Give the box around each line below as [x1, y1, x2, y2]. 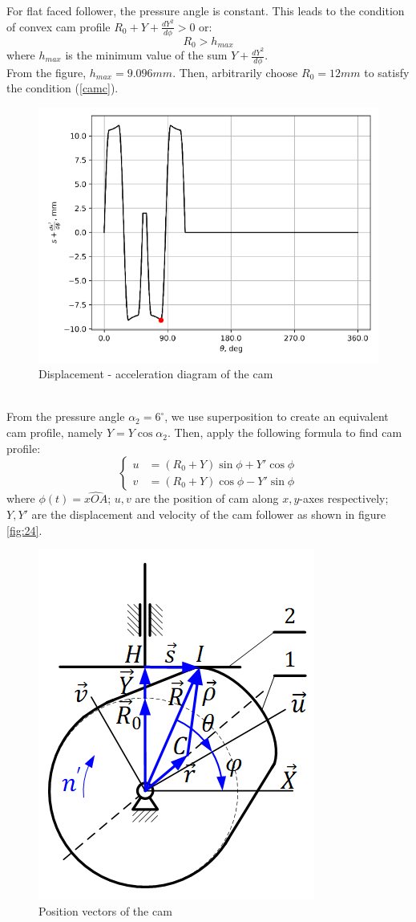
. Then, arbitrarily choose [172, 63, 298, 80]
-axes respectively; [299, 490, 389, 507]
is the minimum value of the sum [65, 47, 228, 63]
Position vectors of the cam [38, 902, 172, 919]
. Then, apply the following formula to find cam [167, 424, 402, 441]
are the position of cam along [135, 490, 279, 507]
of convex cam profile [6, 18, 111, 35]
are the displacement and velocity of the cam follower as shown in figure [31, 506, 386, 523]
